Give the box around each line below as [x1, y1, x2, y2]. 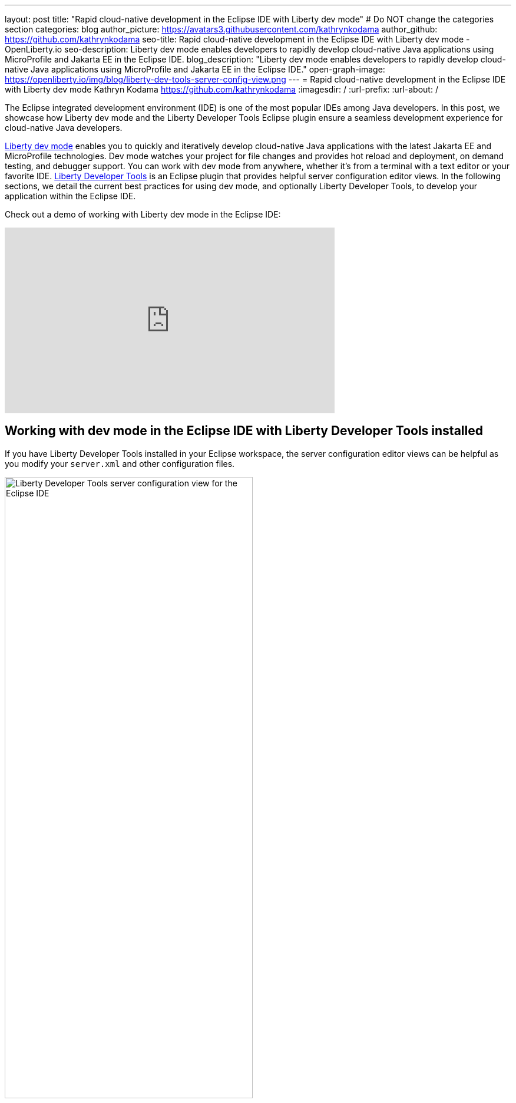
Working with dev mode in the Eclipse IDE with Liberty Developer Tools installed [5, 423, 483, 439]
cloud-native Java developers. [5, 123, 123, 133]
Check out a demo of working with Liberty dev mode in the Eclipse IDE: [5, 209, 281, 219]
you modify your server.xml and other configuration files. [5, 458, 235, 469]
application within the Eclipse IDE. [5, 191, 136, 201]
